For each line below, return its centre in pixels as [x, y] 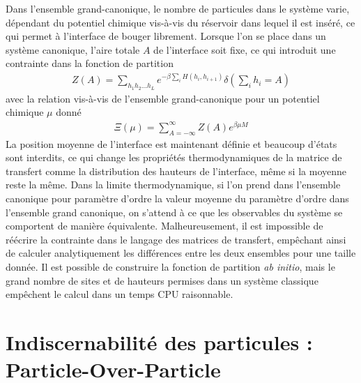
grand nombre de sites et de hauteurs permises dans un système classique [162, 280]
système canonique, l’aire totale [73, 49]
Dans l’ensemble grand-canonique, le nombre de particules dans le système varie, [178, 8]
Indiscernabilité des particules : [159, 342]
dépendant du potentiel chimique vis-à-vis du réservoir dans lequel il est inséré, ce [180, 22]
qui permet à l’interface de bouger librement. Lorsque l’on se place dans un [166, 36]
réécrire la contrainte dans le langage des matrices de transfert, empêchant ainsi [176, 239]
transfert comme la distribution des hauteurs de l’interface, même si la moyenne [176, 171]
